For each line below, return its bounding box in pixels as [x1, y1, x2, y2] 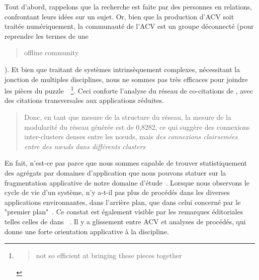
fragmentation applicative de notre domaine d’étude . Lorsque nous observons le [4, 177, 250, 187]
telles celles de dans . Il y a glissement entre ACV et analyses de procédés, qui [4, 216, 246, 226]
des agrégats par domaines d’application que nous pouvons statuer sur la [4, 167, 226, 178]
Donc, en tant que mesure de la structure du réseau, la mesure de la [24, 112, 232, 122]
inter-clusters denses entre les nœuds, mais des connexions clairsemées [24, 131, 238, 142]
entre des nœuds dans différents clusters [24, 141, 146, 151]
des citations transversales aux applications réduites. [4, 95, 164, 105]
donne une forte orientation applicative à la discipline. [4, 226, 169, 236]
